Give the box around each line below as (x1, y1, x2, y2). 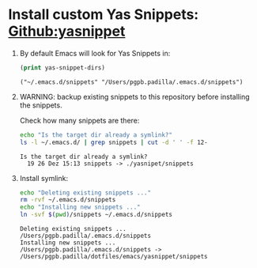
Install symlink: (19, 173, 69, 183)
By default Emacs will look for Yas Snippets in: (19, 48, 171, 58)
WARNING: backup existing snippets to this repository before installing (19, 92, 251, 101)
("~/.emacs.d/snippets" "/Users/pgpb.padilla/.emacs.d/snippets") (19, 77, 244, 86)
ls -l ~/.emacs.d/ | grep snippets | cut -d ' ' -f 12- (19, 138, 208, 146)
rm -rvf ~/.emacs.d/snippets (19, 196, 116, 204)
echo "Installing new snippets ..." (19, 203, 141, 211)
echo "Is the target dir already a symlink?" (19, 130, 172, 139)
